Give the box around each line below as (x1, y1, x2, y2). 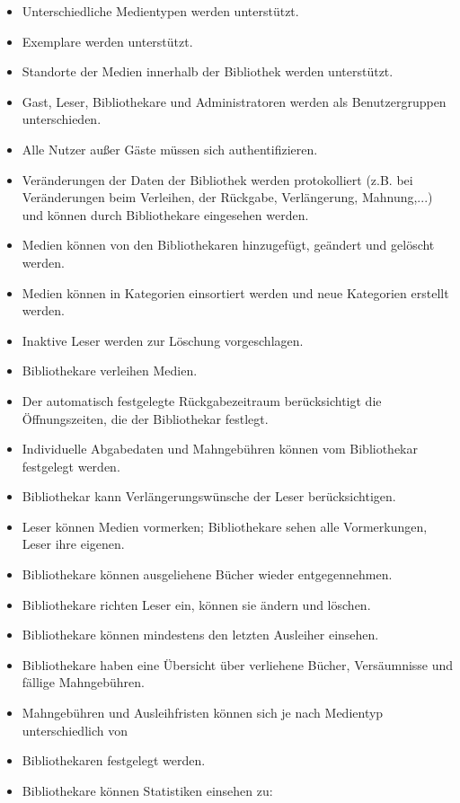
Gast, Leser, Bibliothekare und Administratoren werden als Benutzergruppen (22, 92, 447, 110)
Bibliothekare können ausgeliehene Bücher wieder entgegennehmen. (22, 565, 393, 584)
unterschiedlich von (22, 720, 128, 739)
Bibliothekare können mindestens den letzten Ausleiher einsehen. (22, 625, 379, 644)
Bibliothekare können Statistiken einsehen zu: (22, 781, 273, 799)
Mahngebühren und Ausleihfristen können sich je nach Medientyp (22, 703, 384, 722)
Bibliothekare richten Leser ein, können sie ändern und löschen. (22, 595, 371, 613)
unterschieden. (22, 110, 102, 128)
